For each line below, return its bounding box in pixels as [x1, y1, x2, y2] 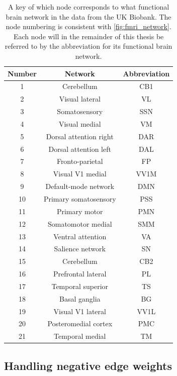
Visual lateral [59, 93, 101, 104]
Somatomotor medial [47, 218, 112, 229]
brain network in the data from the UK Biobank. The [6, 11, 171, 22]
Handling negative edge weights [4, 357, 172, 373]
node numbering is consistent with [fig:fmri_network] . [6, 21, 171, 32]
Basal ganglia [59, 293, 101, 304]
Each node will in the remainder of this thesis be [13, 31, 164, 41]
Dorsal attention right [46, 131, 114, 141]
